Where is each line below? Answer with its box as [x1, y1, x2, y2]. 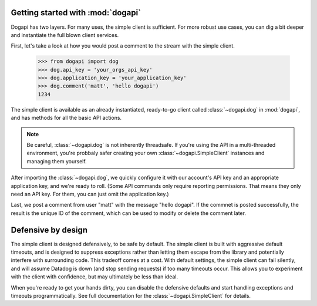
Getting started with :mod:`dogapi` [11, 8, 141, 18]
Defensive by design [11, 225, 88, 235]
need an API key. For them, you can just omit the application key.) [11, 190, 170, 197]
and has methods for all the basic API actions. [11, 115, 122, 122]
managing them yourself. [26, 157, 87, 164]
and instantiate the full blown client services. [11, 31, 119, 38]
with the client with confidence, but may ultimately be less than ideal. [11, 273, 178, 280]
